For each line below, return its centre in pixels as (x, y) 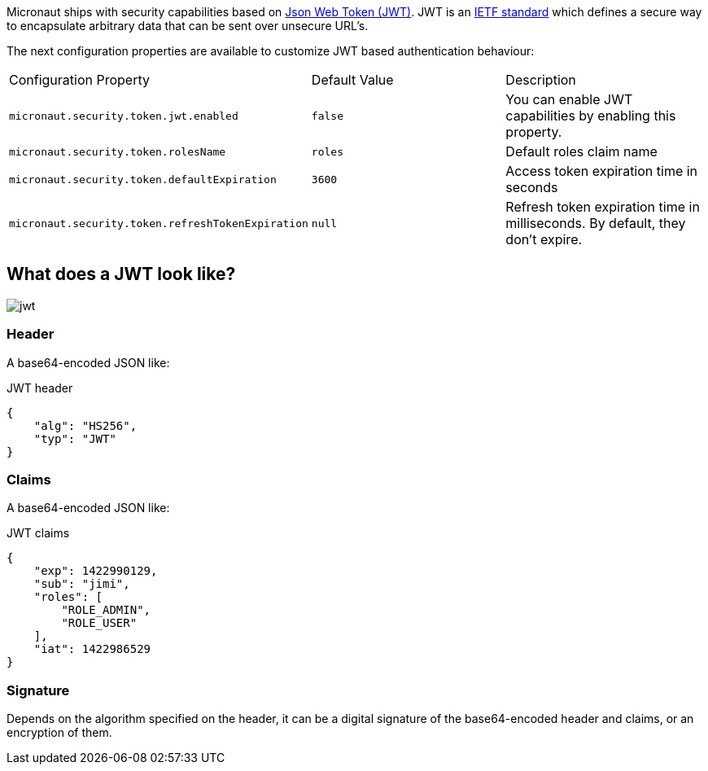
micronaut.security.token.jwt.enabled (124, 116)
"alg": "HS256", (85, 425)
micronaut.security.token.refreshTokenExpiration (159, 223)
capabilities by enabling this (591, 116)
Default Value (352, 80)
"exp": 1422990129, (96, 571)
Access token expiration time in (602, 171)
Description (541, 80)
